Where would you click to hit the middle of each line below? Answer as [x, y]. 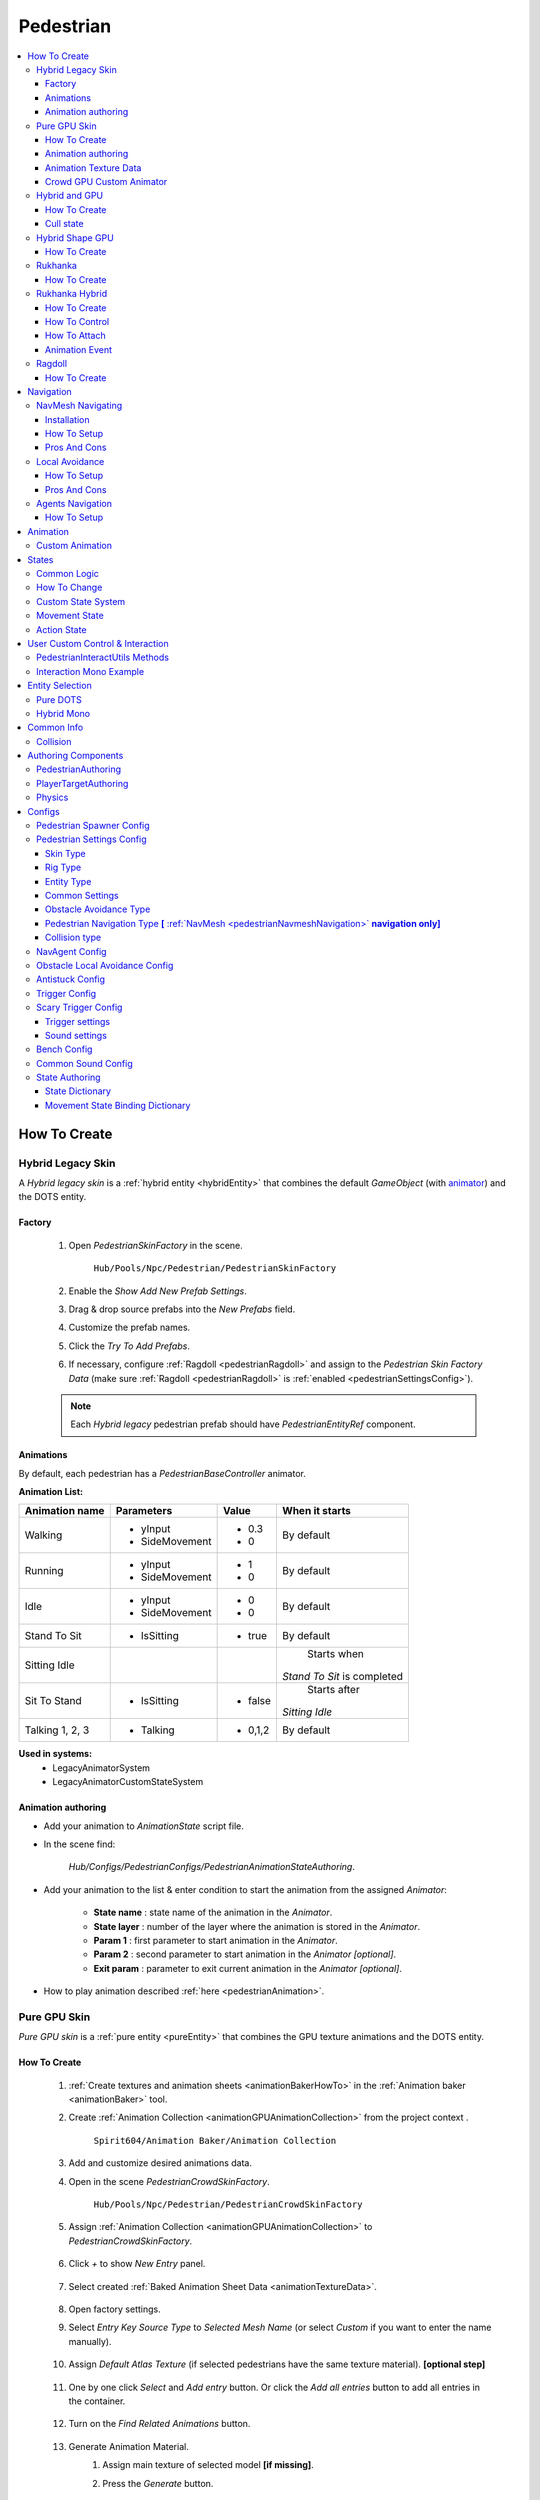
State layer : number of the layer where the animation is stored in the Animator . [256, 1926]
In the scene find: [79, 1844]
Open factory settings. [114, 2309]
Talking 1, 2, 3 [57, 1730]
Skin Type [66, 853]
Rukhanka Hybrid [72, 294]
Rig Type [63, 867]
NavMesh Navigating [79, 406]
